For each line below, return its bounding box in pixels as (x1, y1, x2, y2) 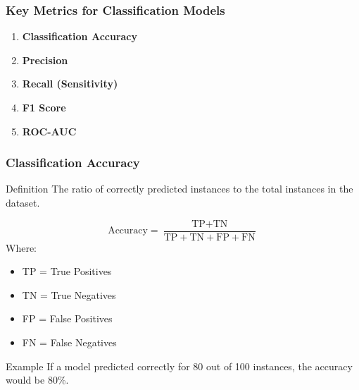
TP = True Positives (22, 264, 112, 279)
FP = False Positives (22, 311, 113, 326)
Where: (6, 240, 37, 255)
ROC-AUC (22, 123, 77, 138)
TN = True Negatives (22, 287, 116, 302)
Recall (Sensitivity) (22, 76, 118, 91)
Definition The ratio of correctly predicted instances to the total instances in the (6, 181, 353, 196)
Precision (22, 52, 68, 67)
